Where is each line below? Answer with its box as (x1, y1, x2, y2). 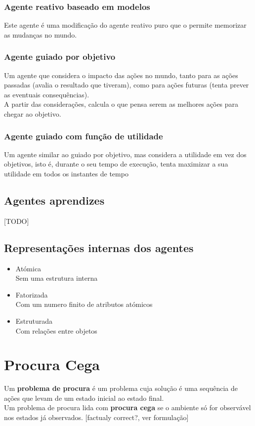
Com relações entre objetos (15, 325, 97, 336)
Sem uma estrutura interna (15, 273, 98, 283)
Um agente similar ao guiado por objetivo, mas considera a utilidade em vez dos (4, 149, 247, 159)
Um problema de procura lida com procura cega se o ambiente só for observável (4, 402, 251, 413)
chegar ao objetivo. (4, 109, 61, 119)
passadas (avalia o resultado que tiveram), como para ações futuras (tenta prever (4, 80, 249, 90)
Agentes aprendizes (4, 192, 105, 208)
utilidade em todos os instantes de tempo (4, 169, 128, 178)
